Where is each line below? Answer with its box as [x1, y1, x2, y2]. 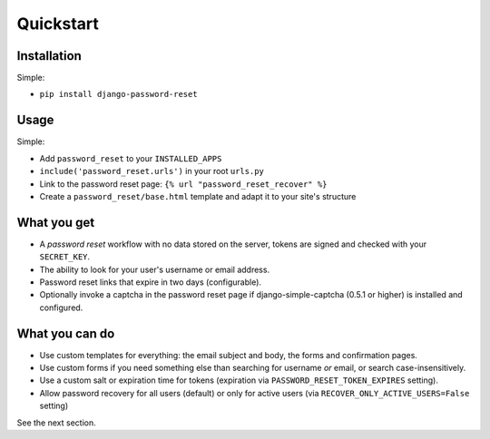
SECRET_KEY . [39, 251, 91, 262]
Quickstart [16, 14, 100, 34]
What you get [16, 214, 95, 230]
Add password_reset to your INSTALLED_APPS [39, 152, 222, 163]
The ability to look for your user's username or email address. [39, 264, 270, 275]
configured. [39, 302, 83, 313]
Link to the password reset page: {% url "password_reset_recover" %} [39, 178, 328, 190]
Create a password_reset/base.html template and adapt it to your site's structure [39, 190, 357, 201]
